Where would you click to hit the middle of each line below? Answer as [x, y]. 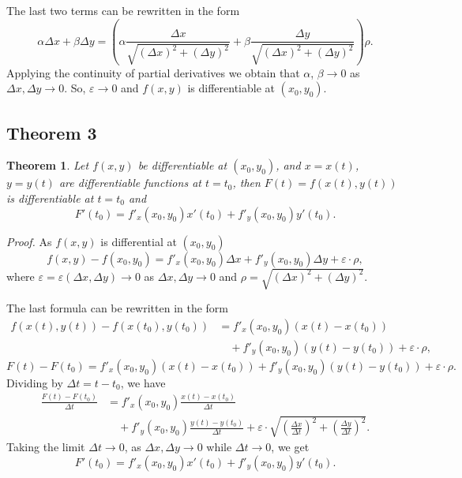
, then [246, 183]
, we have [143, 382]
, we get [290, 447]
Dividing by [35, 382]
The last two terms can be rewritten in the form [123, 10]
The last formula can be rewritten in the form [118, 308]
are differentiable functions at [130, 183]
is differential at [139, 241]
